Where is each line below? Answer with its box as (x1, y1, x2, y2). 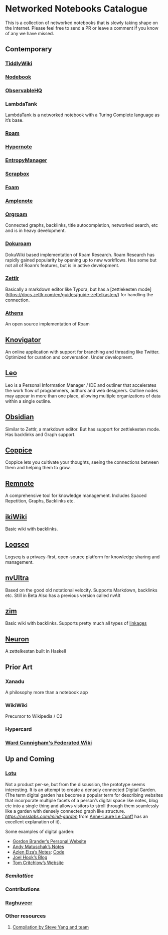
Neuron (5, 635, 29, 643)
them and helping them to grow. (5, 465, 71, 471)
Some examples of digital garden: (5, 828, 75, 834)
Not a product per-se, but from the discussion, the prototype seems (5, 781, 145, 787)
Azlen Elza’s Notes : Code (12, 848, 65, 855)
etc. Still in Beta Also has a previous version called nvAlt (5, 592, 121, 599)
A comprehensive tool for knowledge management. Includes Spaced (5, 492, 147, 498)
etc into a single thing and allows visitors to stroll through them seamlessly (5, 803, 159, 809)
